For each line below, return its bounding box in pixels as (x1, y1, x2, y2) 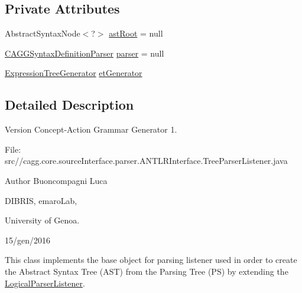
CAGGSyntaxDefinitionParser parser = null (5, 47, 164, 59)
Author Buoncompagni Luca (5, 174, 108, 186)
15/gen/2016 (5, 233, 50, 246)
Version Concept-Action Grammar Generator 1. (5, 123, 177, 136)
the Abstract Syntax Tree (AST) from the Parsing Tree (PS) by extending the (5, 265, 288, 277)
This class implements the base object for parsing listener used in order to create (5, 254, 297, 266)
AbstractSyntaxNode (5, 27, 80, 39)
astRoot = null (109, 27, 163, 39)
